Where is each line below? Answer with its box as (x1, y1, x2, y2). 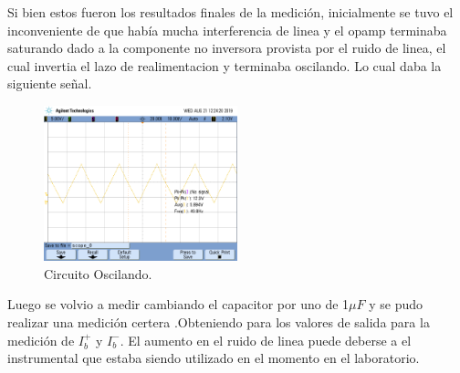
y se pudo (369, 295, 423, 314)
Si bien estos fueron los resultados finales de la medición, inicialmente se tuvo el (7, 3, 454, 21)
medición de (7, 330, 75, 349)
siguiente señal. (7, 74, 92, 93)
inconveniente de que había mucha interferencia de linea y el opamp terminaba (7, 20, 447, 39)
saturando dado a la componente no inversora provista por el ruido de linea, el (7, 38, 446, 57)
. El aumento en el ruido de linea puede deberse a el (120, 330, 412, 349)
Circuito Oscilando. (44, 264, 152, 283)
